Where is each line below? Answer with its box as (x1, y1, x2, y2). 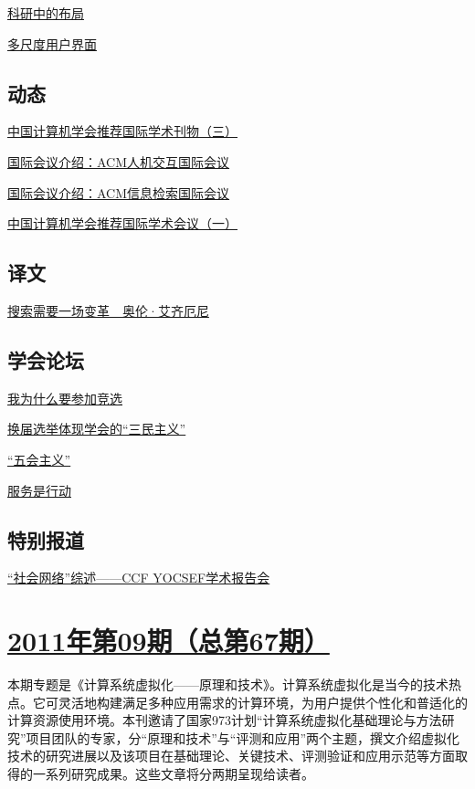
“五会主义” (7, 449, 71, 468)
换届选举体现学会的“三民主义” (7, 419, 186, 438)
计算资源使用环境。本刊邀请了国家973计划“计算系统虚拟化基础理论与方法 (7, 710, 442, 730)
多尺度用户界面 (7, 34, 97, 53)
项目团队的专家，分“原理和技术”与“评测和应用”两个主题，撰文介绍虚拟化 (26, 728, 460, 747)
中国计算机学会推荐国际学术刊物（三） (7, 121, 237, 141)
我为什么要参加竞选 (7, 388, 122, 407)
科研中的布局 (7, 4, 84, 22)
